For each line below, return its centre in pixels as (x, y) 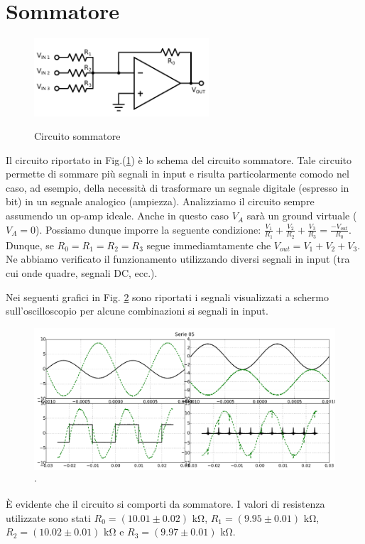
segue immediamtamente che (209, 245)
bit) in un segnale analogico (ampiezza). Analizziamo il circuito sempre (160, 201)
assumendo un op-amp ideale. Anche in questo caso (118, 216)
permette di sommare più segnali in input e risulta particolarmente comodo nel (178, 174)
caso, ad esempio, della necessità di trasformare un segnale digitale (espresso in (178, 187)
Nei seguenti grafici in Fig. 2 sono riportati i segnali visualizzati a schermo (167, 297)
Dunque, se (30, 245)
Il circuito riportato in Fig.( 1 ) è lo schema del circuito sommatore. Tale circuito (179, 159)
